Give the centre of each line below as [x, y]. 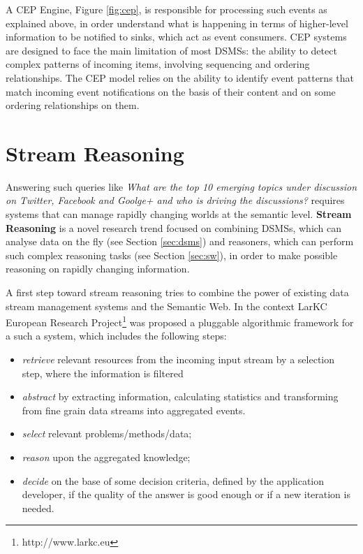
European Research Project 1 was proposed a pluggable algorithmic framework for [180, 321]
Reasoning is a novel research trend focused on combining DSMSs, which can [174, 227]
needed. [38, 508]
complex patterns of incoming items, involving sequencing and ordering [158, 64]
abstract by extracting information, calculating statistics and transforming [180, 396]
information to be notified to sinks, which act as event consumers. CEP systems [176, 37]
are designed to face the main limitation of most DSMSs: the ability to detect [171, 50]
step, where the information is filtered [103, 373]
